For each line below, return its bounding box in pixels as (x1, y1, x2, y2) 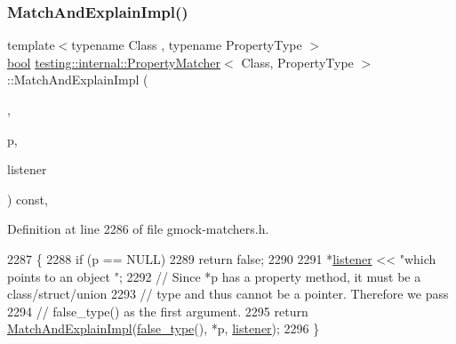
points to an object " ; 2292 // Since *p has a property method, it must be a (7, 267, 421, 285)
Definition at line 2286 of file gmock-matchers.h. (7, 220, 269, 238)
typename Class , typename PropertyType (71, 36, 302, 54)
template (7, 36, 55, 54)
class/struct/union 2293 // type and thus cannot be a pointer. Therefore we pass (7, 284, 449, 303)
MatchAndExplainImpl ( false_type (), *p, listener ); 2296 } (7, 319, 320, 338)
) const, (7, 189, 48, 208)
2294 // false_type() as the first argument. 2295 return (7, 301, 308, 320)
